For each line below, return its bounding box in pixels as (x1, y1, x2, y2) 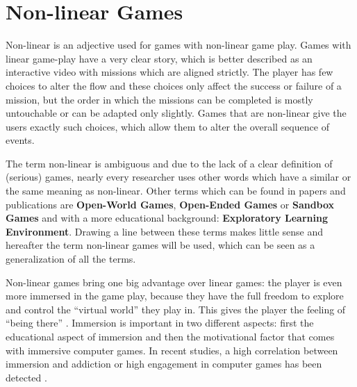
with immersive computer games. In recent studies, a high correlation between (6, 343, 338, 357)
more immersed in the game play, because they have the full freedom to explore (6, 288, 344, 303)
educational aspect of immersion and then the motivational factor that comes (6, 329, 335, 343)
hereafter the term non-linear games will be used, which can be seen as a (6, 238, 315, 252)
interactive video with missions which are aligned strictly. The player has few (6, 65, 333, 79)
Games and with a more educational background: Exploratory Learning (6, 211, 328, 225)
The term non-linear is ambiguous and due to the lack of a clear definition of (6, 156, 333, 170)
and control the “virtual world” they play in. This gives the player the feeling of (6, 302, 346, 316)
